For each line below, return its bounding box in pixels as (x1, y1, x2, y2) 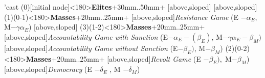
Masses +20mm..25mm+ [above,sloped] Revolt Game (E (26, 53, 201, 64)
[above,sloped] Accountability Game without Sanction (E (4, 42, 178, 53)
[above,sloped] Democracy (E (4, 64, 92, 74)
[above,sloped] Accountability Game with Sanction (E (4, 31, 168, 42)
